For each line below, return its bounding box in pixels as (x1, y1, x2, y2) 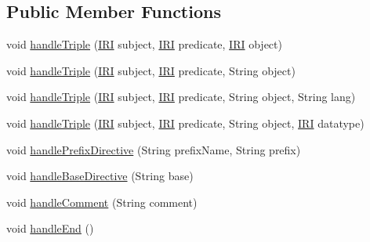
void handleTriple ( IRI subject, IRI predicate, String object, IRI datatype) (6, 114, 365, 131)
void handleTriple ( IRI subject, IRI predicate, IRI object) (6, 36, 282, 52)
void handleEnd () (6, 220, 94, 237)
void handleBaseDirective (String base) (6, 168, 194, 184)
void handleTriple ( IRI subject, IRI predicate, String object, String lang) (6, 88, 356, 105)
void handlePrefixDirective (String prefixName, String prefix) (6, 141, 301, 157)
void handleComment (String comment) (6, 193, 198, 210)
